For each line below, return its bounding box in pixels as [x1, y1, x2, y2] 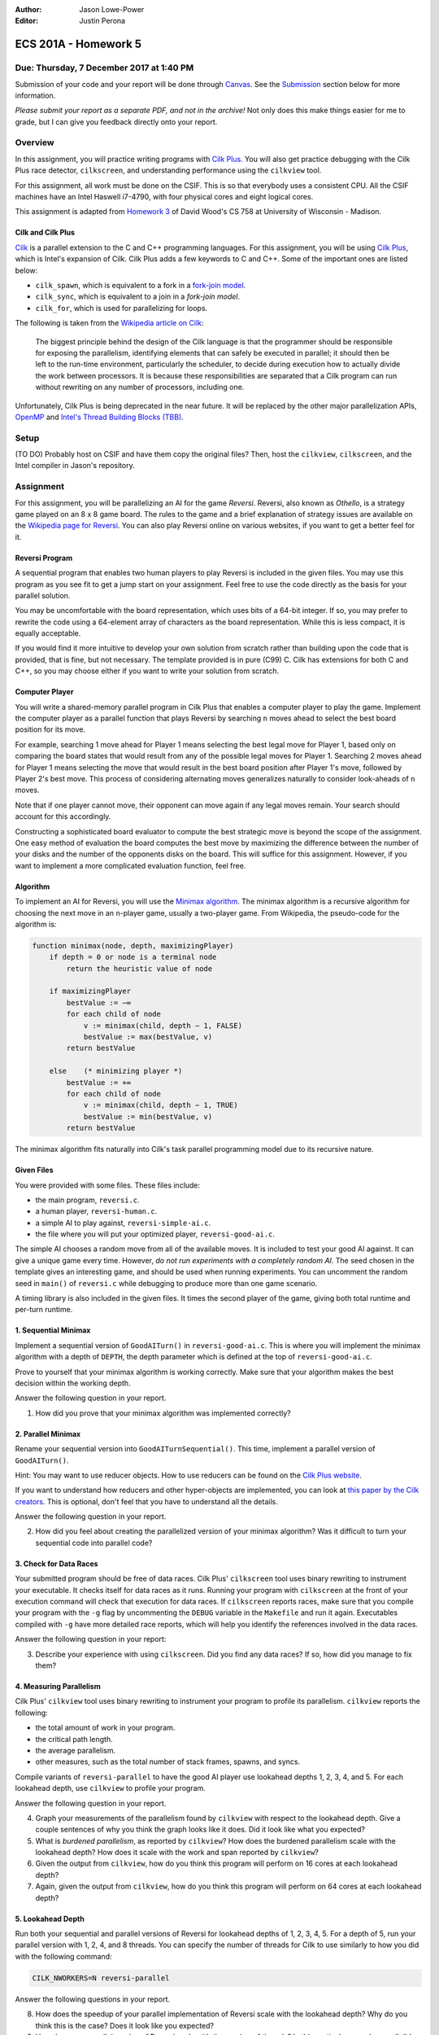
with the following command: [15, 1951, 112, 1961]
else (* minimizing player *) [49, 1066, 183, 1076]
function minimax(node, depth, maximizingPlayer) [32, 941, 234, 950]
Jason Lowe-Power [79, 5, 145, 14]
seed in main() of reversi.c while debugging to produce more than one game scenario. [15, 1278, 318, 1288]
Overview [15, 137, 54, 148]
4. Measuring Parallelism [15, 1682, 101, 1691]
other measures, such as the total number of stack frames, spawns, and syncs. [35, 1757, 301, 1766]
